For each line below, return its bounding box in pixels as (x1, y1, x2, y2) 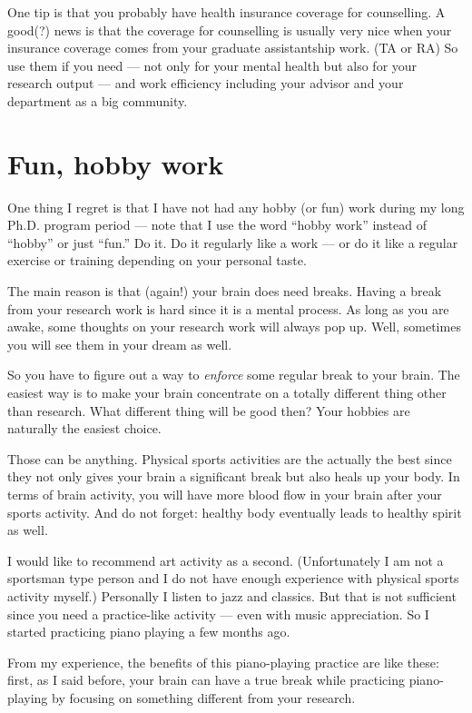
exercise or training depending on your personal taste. (7, 251, 307, 270)
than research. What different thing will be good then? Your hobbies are (7, 401, 410, 420)
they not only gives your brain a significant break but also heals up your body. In (7, 467, 460, 486)
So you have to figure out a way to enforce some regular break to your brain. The (7, 365, 460, 384)
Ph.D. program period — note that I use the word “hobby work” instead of (7, 215, 427, 234)
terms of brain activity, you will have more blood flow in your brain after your (7, 485, 442, 503)
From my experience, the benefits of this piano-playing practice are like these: (7, 652, 439, 671)
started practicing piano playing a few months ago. (7, 622, 290, 641)
